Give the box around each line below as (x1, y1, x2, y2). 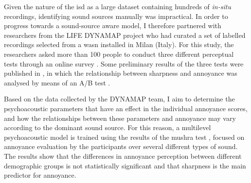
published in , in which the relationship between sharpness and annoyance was (4, 68, 237, 78)
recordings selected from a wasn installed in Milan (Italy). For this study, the (4, 39, 234, 50)
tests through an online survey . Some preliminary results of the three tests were (4, 58, 244, 68)
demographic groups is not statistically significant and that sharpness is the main (4, 160, 246, 170)
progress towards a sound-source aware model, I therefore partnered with (4, 20, 221, 31)
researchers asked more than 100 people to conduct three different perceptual (4, 49, 234, 59)
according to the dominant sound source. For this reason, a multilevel (4, 122, 211, 133)
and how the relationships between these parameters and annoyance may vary (4, 113, 236, 123)
